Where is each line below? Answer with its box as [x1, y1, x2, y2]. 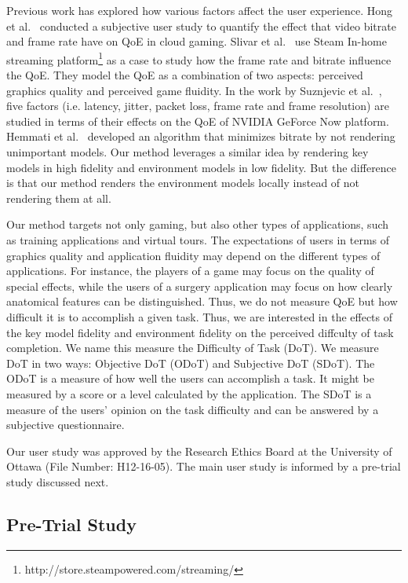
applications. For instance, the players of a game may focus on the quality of [6, 262, 374, 279]
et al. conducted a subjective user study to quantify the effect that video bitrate [6, 17, 396, 34]
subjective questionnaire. [6, 416, 125, 433]
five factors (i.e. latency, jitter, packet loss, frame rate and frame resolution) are [6, 97, 389, 114]
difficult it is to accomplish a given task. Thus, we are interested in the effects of [6, 308, 393, 324]
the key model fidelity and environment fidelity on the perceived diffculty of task [6, 324, 394, 340]
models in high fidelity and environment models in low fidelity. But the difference [6, 159, 397, 175]
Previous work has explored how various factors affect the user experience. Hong [6, 2, 392, 18]
